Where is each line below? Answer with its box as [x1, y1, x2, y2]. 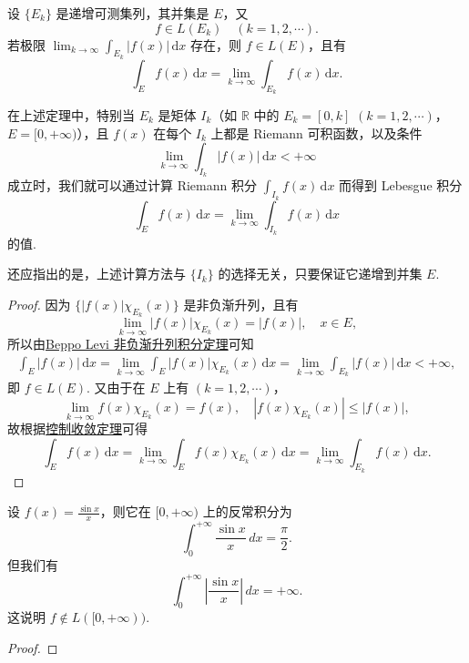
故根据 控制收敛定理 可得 [7, 419, 148, 438]
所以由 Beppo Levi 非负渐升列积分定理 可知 [7, 334, 254, 353]
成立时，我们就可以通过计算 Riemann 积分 [7, 176, 257, 195]
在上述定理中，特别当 [7, 106, 135, 124]
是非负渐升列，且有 [183, 294, 299, 313]
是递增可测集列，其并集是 [56, 4, 209, 22]
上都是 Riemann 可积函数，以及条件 [210, 123, 423, 142]
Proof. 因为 [7, 294, 71, 313]
